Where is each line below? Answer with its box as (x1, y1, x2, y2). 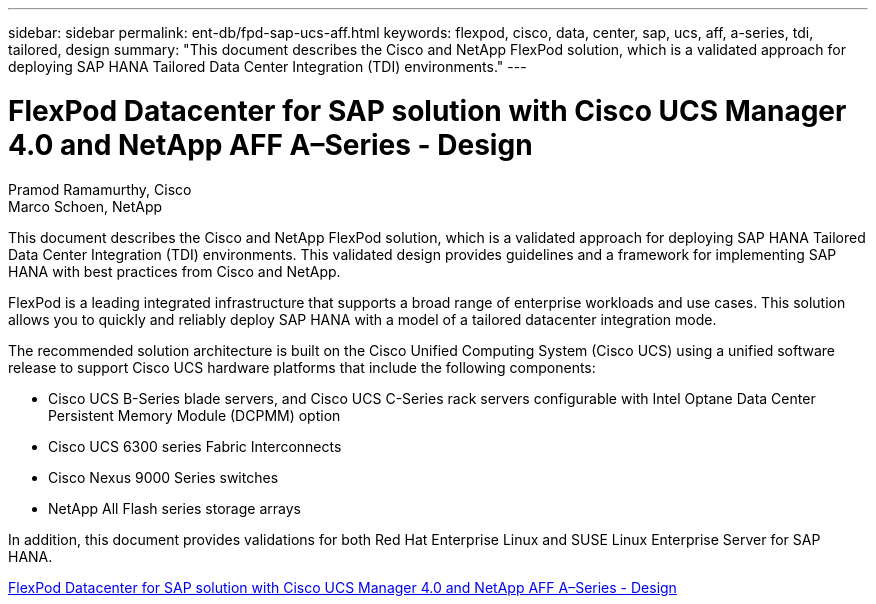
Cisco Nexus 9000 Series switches (48, 468, 279, 486)
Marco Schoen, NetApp (8, 197, 163, 215)
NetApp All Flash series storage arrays (48, 499, 301, 517)
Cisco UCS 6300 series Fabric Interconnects (48, 437, 342, 455)
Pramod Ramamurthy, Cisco (8, 180, 192, 198)
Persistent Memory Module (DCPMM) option (48, 406, 341, 424)
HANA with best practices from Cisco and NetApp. (8, 262, 341, 280)
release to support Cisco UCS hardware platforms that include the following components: (8, 358, 596, 376)
